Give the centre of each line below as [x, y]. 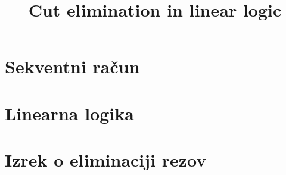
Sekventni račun [72, 66]
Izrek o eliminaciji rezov [106, 160]
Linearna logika [69, 113]
